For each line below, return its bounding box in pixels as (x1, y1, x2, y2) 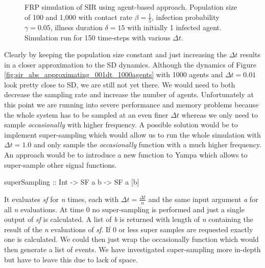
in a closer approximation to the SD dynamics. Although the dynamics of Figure (4, 59, 256, 70)
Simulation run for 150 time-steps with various (25, 32, 171, 42)
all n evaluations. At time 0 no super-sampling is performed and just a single (4, 204, 245, 214)
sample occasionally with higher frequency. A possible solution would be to (4, 119, 238, 130)
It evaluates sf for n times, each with (4, 193, 119, 204)
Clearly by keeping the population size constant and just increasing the (4, 49, 227, 60)
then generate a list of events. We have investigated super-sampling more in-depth (4, 244, 261, 255)
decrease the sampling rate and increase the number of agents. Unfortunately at (4, 89, 254, 100)
